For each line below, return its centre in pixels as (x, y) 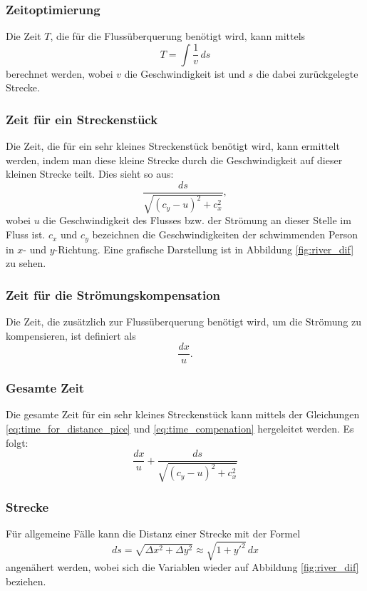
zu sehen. (26, 263)
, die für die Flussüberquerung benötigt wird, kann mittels (178, 36)
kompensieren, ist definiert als (71, 335)
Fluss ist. (26, 234)
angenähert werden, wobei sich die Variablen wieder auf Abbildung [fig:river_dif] (182, 566)
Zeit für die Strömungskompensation (113, 294)
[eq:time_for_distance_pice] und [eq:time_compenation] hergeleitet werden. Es (180, 428)
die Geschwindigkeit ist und (185, 73)
